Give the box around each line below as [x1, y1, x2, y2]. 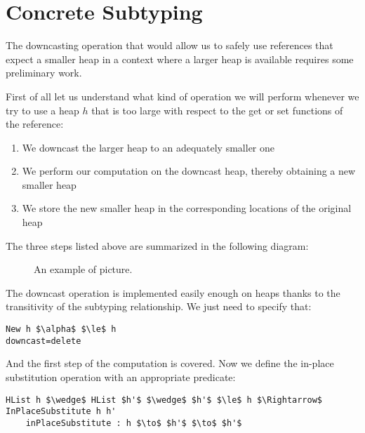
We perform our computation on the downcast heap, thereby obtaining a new [22, 164, 356, 178]
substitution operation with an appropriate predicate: [6, 369, 236, 384]
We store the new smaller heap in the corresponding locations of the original [22, 201, 352, 215]
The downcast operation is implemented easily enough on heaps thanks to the [6, 285, 340, 300]
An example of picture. [34, 262, 133, 277]
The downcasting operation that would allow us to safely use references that [6, 38, 333, 53]
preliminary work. [6, 65, 82, 80]
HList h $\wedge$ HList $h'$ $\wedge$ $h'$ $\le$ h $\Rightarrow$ [6, 394, 323, 405]
